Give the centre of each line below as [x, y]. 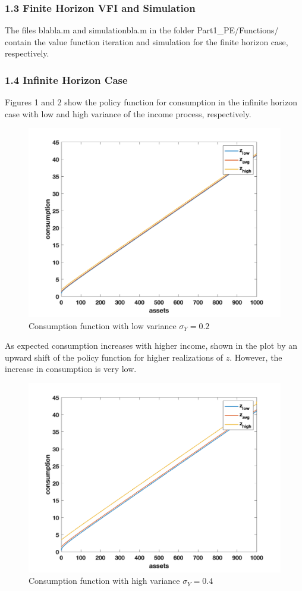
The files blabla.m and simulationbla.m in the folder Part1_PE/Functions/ [142, 30]
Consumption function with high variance [104, 581]
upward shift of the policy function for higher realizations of [114, 357]
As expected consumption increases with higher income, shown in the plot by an [151, 345]
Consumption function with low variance [103, 325]
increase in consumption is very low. [71, 369]
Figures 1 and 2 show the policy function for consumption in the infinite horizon [151, 102]
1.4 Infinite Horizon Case [66, 79]
